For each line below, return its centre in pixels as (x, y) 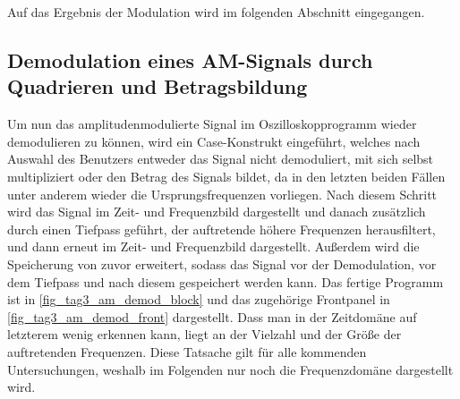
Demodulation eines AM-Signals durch (190, 59)
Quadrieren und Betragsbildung (158, 86)
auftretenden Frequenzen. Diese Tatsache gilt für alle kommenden (187, 351)
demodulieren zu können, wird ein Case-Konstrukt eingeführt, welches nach (214, 141)
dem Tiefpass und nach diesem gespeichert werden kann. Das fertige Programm (226, 281)
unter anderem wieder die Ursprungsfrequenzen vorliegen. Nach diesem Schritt (222, 194)
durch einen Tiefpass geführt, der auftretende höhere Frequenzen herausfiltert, (221, 229)
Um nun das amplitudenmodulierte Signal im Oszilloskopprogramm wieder (212, 124)
